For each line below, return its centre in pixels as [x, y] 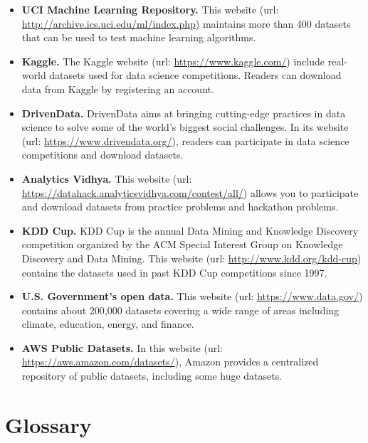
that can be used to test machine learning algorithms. [139, 37]
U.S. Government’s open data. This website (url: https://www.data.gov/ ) [192, 296]
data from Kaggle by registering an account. [118, 89]
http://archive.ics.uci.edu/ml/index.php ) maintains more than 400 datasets [186, 23]
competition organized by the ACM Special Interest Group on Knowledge [182, 244]
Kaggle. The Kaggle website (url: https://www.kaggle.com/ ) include [173, 61]
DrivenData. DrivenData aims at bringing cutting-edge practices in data [184, 113]
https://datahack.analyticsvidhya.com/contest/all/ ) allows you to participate [190, 192]
